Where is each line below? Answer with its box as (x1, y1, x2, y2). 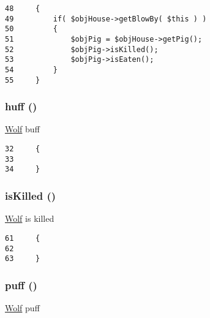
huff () (5, 99, 37, 114)
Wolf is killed (5, 212, 54, 225)
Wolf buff (5, 123, 40, 135)
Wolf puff (5, 301, 40, 314)
